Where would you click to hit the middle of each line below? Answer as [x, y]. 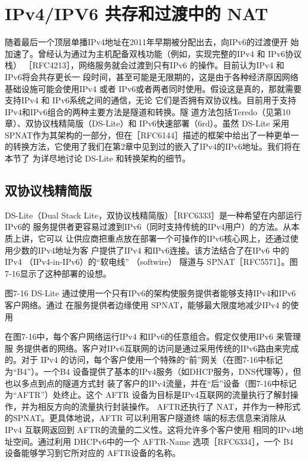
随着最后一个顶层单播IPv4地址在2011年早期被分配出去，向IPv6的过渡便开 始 [152, 42]
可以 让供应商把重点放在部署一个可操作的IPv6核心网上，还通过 [168, 238]
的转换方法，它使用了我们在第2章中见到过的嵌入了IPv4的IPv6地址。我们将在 [153, 146]
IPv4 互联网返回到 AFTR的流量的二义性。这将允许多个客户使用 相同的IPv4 [150, 429]
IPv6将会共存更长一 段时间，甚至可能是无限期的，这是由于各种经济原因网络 [152, 76]
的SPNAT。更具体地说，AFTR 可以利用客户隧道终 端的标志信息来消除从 [145, 418]
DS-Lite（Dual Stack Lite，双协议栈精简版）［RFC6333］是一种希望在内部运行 [154, 215]
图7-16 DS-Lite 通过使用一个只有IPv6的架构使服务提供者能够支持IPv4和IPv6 [150, 293]
